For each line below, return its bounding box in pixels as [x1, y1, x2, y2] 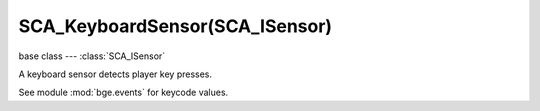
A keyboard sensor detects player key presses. [18, 68, 213, 80]
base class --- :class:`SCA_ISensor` [18, 50, 166, 62]
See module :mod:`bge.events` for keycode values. [18, 86, 229, 99]
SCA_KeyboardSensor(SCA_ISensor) [18, 15, 333, 37]
